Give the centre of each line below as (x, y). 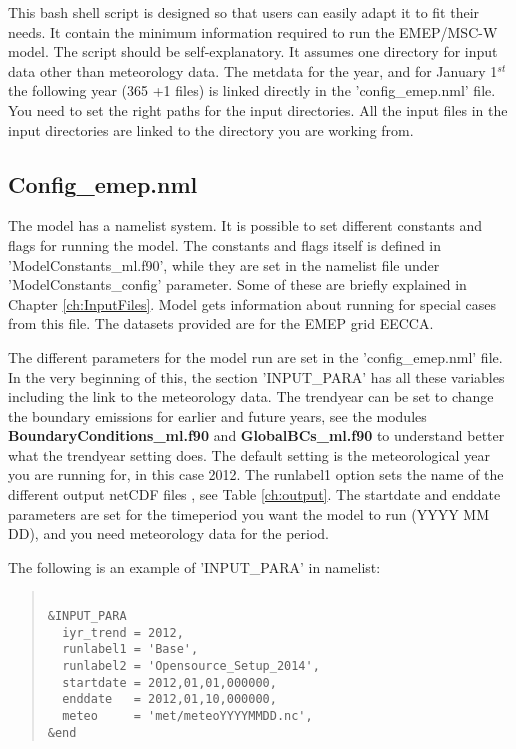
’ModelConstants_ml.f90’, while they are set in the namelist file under (224, 264)
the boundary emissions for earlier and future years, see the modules (217, 415)
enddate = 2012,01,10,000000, (169, 699)
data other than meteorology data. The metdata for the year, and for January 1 (253, 70)
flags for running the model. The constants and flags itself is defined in (225, 244)
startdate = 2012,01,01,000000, (169, 682)
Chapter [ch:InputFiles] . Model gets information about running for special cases (252, 303)
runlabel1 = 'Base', (130, 649)
